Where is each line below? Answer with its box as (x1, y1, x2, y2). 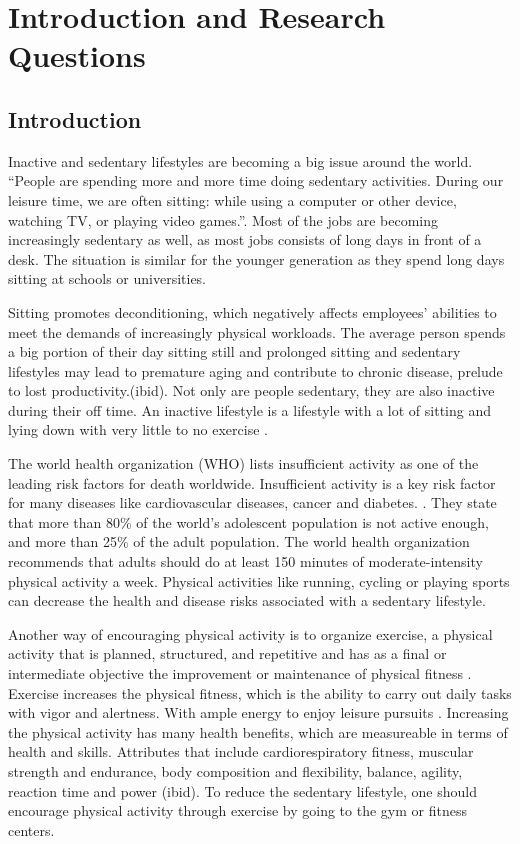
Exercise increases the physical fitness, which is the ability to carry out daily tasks (8, 682, 512, 703)
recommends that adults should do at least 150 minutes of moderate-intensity (8, 551, 483, 572)
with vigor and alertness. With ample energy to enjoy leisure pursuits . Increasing (8, 702, 509, 723)
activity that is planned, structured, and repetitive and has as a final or (8, 643, 447, 664)
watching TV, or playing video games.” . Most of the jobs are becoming (8, 209, 439, 230)
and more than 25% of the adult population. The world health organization (8, 531, 470, 552)
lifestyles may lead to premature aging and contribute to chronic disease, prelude (8, 360, 503, 381)
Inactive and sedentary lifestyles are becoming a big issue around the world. (8, 150, 473, 171)
